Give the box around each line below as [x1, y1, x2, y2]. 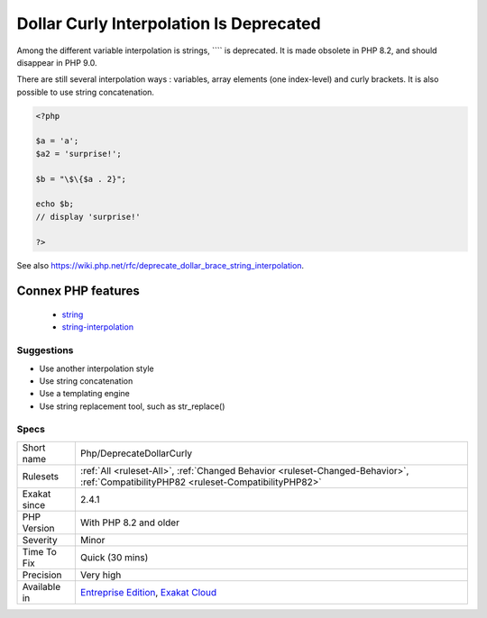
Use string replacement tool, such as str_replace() [39, 401, 225, 412]
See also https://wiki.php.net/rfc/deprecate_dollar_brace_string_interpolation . [16, 259, 305, 270]
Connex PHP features [16, 284, 140, 299]
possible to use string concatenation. [16, 86, 155, 97]
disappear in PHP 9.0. [16, 57, 98, 68]
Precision [22, 568, 62, 581]
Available [22, 580, 61, 593]
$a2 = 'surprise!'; [35, 149, 122, 159]
